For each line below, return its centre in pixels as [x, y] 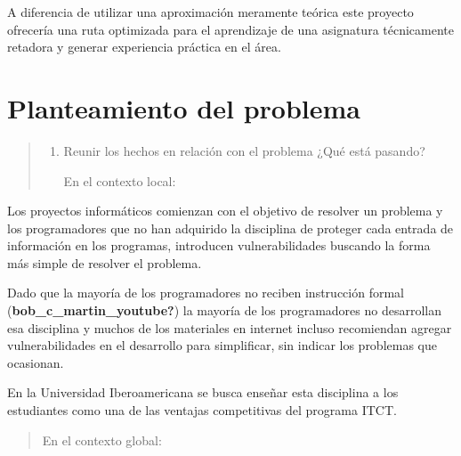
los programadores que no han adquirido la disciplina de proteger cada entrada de [230, 228]
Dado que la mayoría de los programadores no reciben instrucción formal [206, 293]
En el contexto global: [102, 440]
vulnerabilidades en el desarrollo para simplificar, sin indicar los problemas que [222, 345]
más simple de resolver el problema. [105, 262]
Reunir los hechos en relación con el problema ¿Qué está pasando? [244, 150]
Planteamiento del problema [184, 107]
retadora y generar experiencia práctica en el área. [144, 47]
